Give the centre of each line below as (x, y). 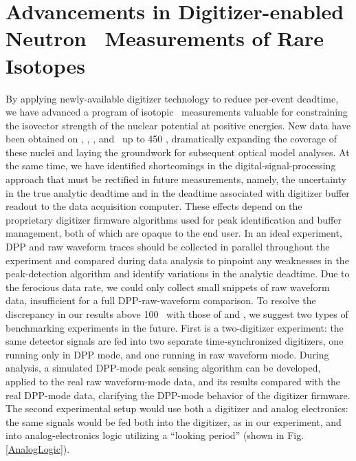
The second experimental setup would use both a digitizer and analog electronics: (177, 408)
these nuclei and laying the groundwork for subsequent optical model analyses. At (178, 152)
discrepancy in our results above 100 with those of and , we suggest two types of (177, 314)
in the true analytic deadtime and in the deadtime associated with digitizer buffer (178, 192)
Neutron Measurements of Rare (165, 38)
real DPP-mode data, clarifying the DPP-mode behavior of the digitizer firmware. (178, 395)
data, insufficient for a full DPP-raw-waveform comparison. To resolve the (161, 300)
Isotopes (45, 65)
